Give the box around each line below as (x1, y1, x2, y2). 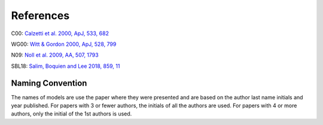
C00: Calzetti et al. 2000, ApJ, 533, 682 (11, 30, 109, 37)
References (11, 9, 70, 22)
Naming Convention (11, 78, 87, 88)
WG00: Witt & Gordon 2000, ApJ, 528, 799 (11, 40, 117, 48)
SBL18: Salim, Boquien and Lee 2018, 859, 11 (11, 62, 120, 70)
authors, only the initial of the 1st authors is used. (11, 110, 132, 117)
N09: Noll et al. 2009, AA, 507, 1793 (11, 51, 99, 59)
